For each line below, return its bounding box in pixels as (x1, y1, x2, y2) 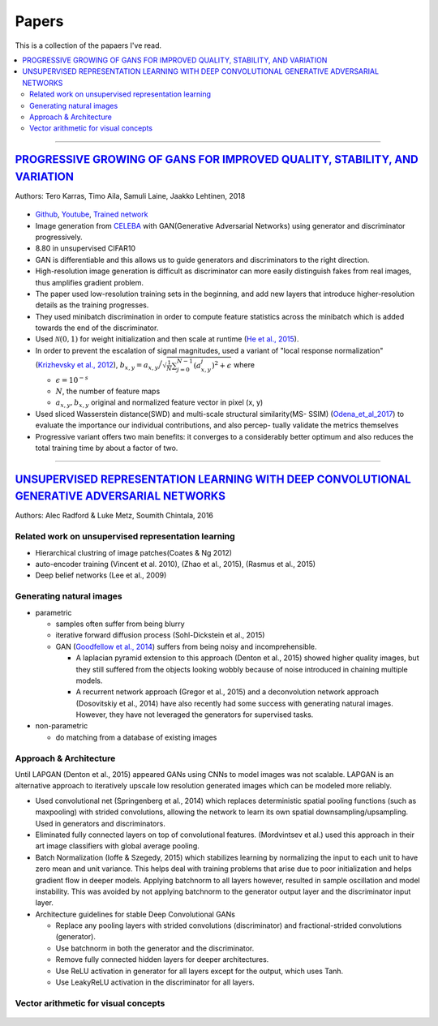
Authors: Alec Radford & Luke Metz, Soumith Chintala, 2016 (15, 511, 214, 521)
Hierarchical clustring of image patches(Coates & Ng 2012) (35, 547, 233, 557)
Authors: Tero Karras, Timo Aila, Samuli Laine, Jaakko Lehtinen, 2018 (15, 191, 246, 200)
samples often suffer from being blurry (55, 619, 186, 629)
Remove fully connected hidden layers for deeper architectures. (55, 955, 269, 964)
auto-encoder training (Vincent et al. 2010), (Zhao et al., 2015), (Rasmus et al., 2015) (35, 560, 316, 569)
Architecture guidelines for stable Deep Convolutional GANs (35, 909, 235, 919)
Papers (15, 12, 64, 30)
